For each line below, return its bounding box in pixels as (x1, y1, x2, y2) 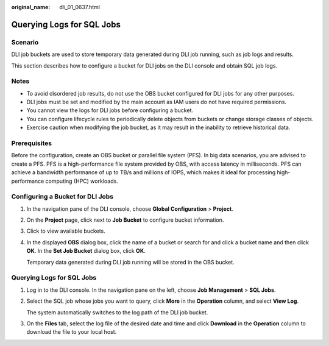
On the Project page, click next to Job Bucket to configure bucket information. (26, 216, 224, 224)
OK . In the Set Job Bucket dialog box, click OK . (26, 247, 146, 255)
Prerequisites (11, 139, 52, 147)
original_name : (11, 4, 51, 10)
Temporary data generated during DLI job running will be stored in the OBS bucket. (26, 258, 235, 266)
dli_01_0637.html (59, 4, 101, 10)
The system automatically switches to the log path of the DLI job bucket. (26, 308, 208, 316)
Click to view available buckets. (26, 227, 106, 235)
